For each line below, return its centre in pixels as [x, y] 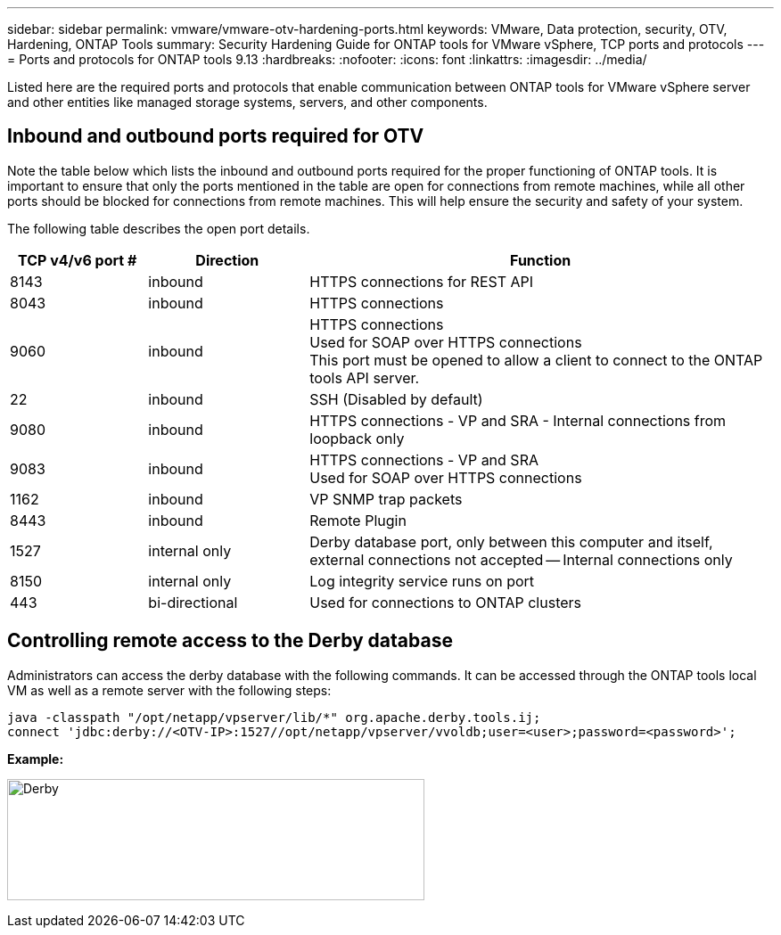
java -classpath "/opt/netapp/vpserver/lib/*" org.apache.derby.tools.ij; [274, 717]
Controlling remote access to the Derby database [230, 641]
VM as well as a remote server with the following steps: [169, 690]
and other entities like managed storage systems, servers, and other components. [247, 102]
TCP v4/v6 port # [78, 260]
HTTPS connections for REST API [422, 281]
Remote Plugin [358, 520]
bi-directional [193, 602]
